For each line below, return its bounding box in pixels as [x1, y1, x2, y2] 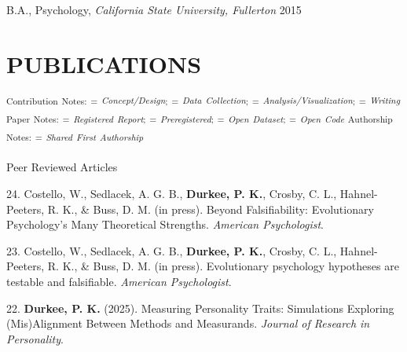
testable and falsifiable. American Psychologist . [6, 273, 232, 290]
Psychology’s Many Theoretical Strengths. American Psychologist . [6, 216, 324, 233]
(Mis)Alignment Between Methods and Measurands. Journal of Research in [6, 315, 370, 332]
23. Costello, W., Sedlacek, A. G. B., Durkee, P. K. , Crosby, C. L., [6, 242, 337, 258]
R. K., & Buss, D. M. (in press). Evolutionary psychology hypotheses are [47, 258, 399, 274]
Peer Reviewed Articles [6, 159, 118, 175]
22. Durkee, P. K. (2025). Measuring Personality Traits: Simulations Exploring [6, 299, 394, 316]
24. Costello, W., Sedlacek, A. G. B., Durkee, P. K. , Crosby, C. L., [6, 185, 337, 202]
